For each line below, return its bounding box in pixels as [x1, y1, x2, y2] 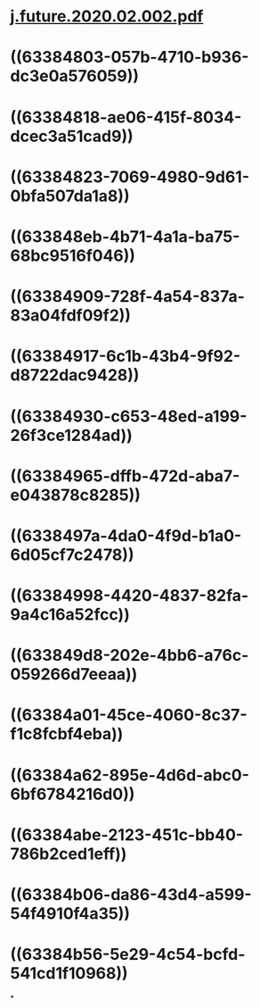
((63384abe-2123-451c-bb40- [10, 824, 244, 845]
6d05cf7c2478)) [10, 545, 134, 564]
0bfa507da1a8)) [10, 186, 130, 206]
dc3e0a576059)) [10, 66, 140, 87]
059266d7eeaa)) [10, 664, 138, 685]
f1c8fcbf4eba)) [10, 724, 124, 745]
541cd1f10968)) [10, 963, 128, 984]
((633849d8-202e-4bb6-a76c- [10, 646, 249, 666]
